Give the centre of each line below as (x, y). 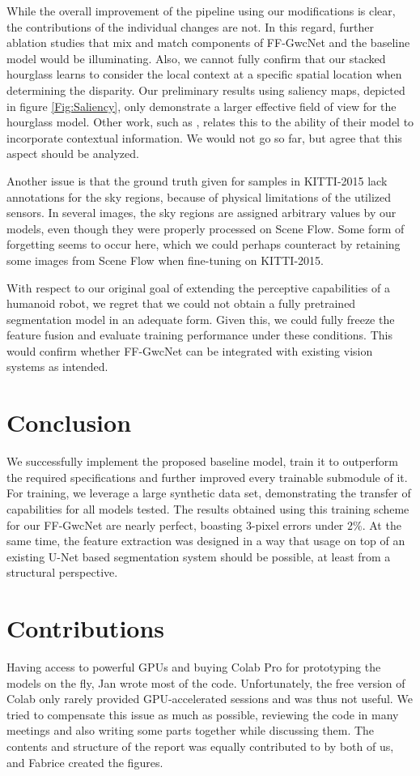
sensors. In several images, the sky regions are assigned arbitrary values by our (202, 213)
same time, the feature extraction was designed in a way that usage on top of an (206, 541)
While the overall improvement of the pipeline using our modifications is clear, (201, 11)
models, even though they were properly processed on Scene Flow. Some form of (206, 228)
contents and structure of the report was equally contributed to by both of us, (200, 746)
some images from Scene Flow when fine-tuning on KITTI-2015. (165, 260)
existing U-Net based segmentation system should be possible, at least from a (199, 556)
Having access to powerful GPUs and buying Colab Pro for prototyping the (194, 667)
